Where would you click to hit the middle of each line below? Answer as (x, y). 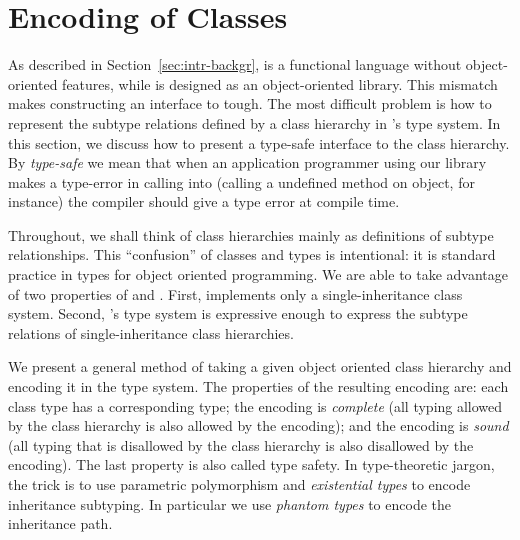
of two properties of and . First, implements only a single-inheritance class (235, 293)
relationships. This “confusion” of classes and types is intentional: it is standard (252, 254)
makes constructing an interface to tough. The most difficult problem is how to (250, 103)
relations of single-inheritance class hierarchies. (151, 332)
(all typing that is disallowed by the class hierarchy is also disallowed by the (241, 444)
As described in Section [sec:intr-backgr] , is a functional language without (235, 64)
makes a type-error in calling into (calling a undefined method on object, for (241, 181)
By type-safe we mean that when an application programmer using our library (247, 162)
